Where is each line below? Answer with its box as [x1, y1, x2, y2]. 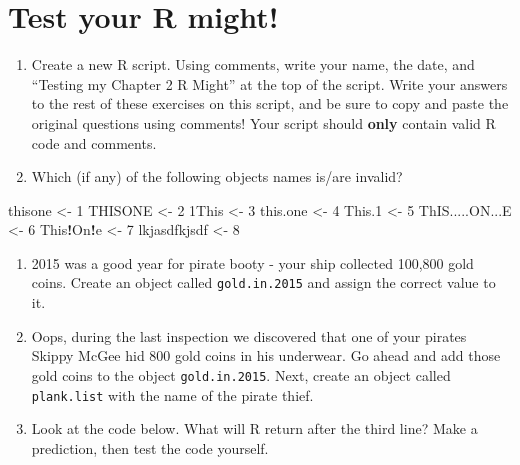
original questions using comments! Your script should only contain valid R [31, 112, 496, 133]
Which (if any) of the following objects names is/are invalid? [31, 166, 403, 187]
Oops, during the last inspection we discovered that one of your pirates [31, 325, 467, 346]
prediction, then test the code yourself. [31, 437, 269, 458]
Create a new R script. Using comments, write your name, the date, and [31, 54, 475, 75]
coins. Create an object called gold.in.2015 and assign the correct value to [31, 272, 496, 293]
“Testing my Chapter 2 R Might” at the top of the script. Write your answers [31, 73, 508, 94]
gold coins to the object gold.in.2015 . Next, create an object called [31, 364, 451, 385]
